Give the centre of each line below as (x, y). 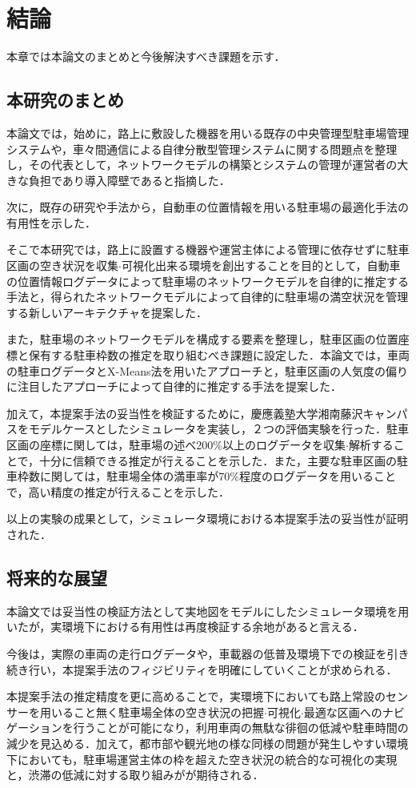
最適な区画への (343, 712)
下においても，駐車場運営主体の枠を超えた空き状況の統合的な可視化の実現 (202, 759)
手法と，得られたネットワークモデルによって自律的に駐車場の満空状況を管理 (208, 297)
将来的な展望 (57, 577)
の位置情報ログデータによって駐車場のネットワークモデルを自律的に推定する (208, 281)
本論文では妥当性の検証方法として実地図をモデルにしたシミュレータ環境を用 (208, 611)
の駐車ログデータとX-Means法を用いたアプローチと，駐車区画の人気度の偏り (207, 370)
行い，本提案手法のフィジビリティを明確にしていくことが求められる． (213, 669)
